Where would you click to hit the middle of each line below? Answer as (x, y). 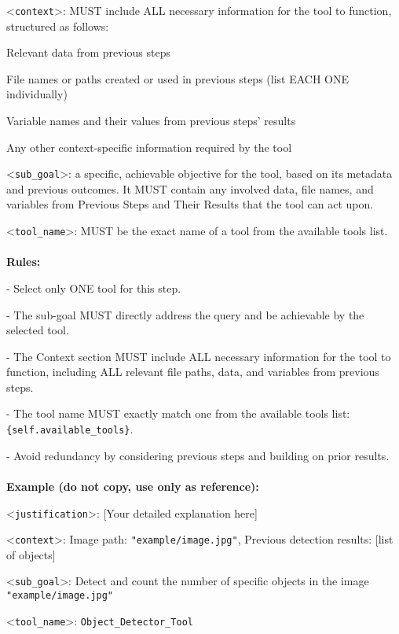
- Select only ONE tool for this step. (94, 288)
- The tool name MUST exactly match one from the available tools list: (178, 413)
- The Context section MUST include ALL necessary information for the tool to (199, 356)
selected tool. (38, 330)
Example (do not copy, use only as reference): (133, 486)
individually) (37, 94)
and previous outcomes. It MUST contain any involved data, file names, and (190, 188)
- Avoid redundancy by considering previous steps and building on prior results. (198, 455)
